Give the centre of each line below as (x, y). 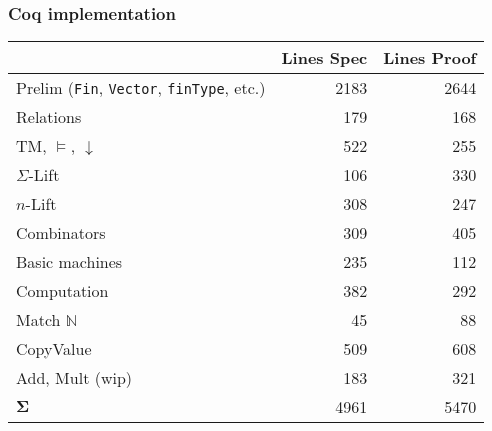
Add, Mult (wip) (74, 378)
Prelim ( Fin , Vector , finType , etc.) (141, 88)
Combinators (61, 233)
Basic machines (69, 262)
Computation (62, 291)
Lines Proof (430, 58)
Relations (49, 117)
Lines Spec (324, 58)
